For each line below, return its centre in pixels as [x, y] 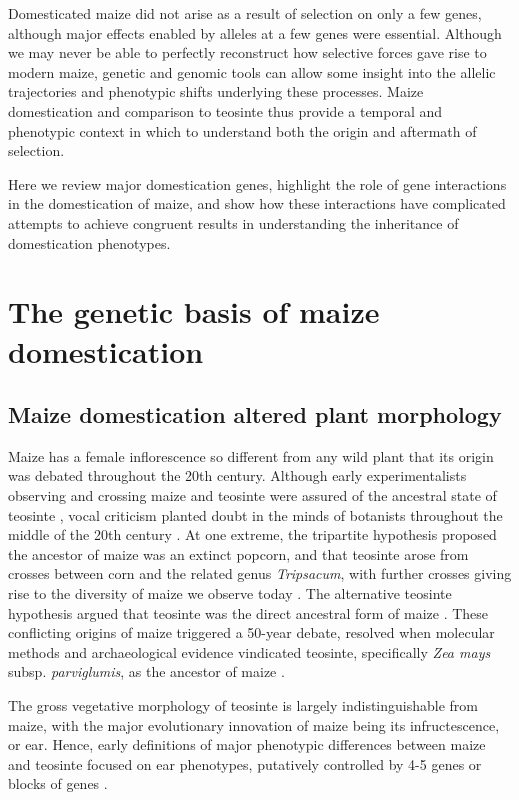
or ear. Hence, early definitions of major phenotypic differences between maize [247, 744]
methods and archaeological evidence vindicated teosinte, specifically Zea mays [249, 651]
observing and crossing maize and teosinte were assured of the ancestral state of [252, 495]
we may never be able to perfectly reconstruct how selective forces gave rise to [247, 52]
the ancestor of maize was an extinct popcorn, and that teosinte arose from [238, 553]
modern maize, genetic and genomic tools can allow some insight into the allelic [252, 71]
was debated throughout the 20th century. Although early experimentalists [237, 475]
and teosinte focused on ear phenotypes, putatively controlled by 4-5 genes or [245, 763]
